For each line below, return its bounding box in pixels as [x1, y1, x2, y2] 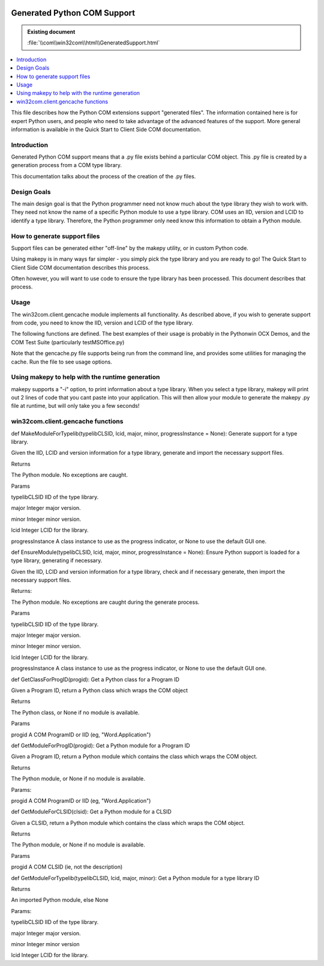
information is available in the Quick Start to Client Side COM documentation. [11, 126, 202, 133]
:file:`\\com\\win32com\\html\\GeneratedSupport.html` [27, 39, 160, 46]
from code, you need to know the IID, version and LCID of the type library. [11, 319, 194, 326]
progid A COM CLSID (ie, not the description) [11, 863, 123, 870]
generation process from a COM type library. [11, 162, 122, 169]
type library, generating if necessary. [11, 557, 103, 564]
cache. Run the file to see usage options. [11, 358, 112, 365]
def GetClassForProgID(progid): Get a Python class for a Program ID [11, 676, 180, 683]
